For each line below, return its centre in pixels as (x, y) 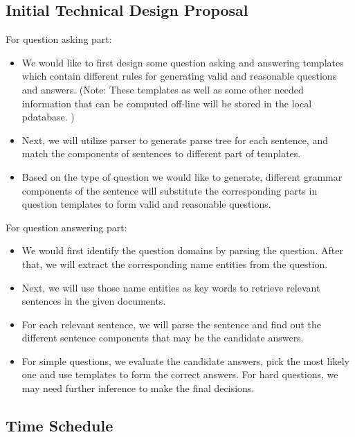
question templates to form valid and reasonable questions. (146, 204)
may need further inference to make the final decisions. (138, 388)
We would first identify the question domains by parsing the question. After (182, 250)
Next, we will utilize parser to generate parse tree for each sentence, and (175, 140)
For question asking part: (59, 39)
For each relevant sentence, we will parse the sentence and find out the (171, 324)
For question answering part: (66, 227)
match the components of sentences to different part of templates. (161, 153)
